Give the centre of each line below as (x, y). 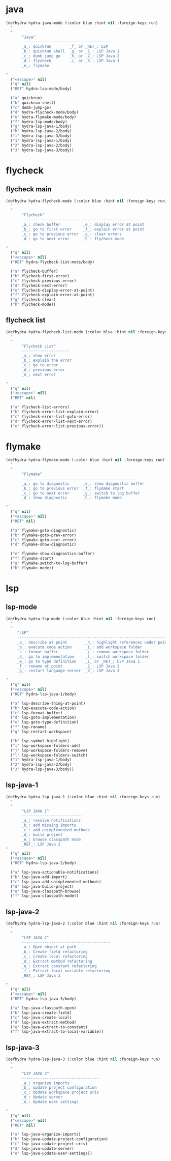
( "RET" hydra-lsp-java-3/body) (43, 999)
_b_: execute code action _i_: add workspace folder (80, 647)
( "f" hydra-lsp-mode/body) (39, 122)
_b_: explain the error (47, 360)
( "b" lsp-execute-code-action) (43, 708)
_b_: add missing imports (49, 825)
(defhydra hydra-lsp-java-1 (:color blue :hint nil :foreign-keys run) (83, 797)
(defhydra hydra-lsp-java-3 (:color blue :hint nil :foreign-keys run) (83, 1059)
